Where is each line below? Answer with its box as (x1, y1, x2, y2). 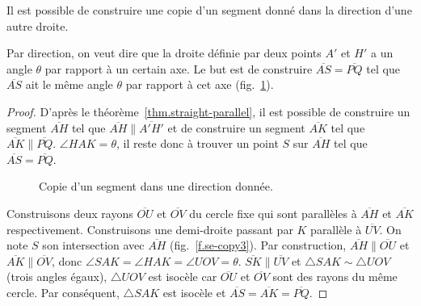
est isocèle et (162, 283, 226, 300)
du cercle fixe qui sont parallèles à (189, 204, 357, 221)
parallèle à (310, 220, 362, 237)
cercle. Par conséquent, (6, 283, 120, 300)
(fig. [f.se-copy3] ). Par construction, (170, 237, 347, 254)
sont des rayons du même (272, 268, 398, 285)
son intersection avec (42, 237, 145, 254)
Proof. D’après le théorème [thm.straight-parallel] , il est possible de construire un (6, 103, 410, 119)
